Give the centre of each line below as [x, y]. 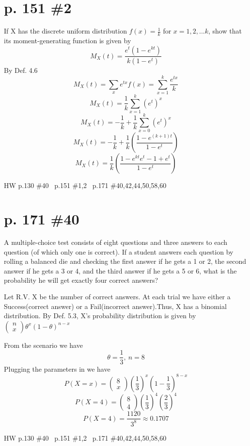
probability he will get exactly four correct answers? [81, 280]
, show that [225, 31]
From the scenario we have [43, 345]
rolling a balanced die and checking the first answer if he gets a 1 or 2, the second [125, 261]
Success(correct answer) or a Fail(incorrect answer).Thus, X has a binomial [115, 306]
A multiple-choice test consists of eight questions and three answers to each [116, 242]
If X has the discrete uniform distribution [65, 31]
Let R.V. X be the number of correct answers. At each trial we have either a [117, 297]
